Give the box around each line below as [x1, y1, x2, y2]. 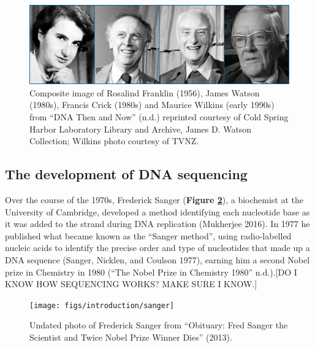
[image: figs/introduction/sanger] [29, 301, 175, 310]
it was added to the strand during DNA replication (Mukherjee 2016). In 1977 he [5, 217, 310, 230]
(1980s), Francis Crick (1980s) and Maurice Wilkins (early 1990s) [29, 98, 275, 111]
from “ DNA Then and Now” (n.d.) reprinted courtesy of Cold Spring [29, 110, 289, 123]
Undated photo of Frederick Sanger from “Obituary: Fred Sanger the [29, 319, 288, 331]
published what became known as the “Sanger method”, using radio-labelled [5, 229, 292, 242]
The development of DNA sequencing [5, 164, 248, 184]
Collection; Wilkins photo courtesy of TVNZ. [29, 134, 199, 147]
